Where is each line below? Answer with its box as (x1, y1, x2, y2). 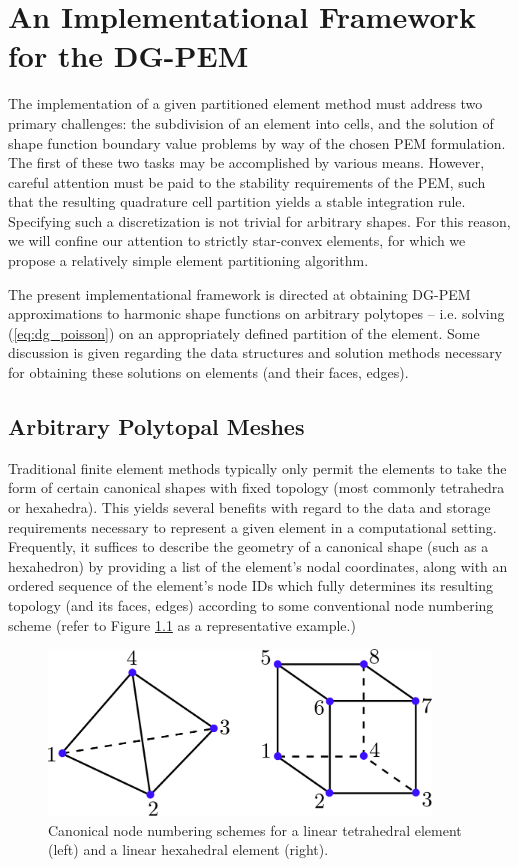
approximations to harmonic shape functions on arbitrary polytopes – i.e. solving (8, 303, 505, 324)
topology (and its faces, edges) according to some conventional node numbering (8, 594, 494, 615)
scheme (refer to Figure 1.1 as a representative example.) (8, 614, 356, 635)
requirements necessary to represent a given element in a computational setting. (8, 516, 497, 537)
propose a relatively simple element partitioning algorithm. (8, 250, 369, 271)
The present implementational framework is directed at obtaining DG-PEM (8, 283, 471, 304)
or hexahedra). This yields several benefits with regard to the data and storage (8, 497, 491, 518)
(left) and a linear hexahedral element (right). (48, 839, 329, 860)
